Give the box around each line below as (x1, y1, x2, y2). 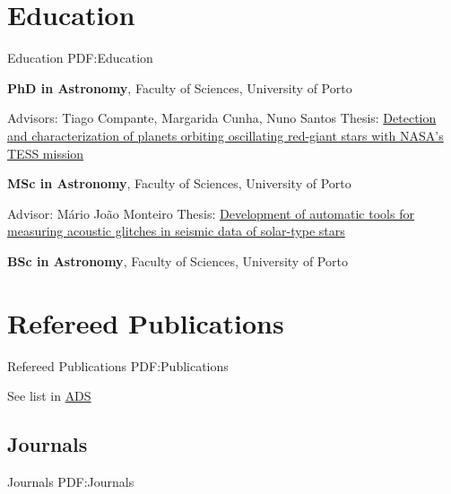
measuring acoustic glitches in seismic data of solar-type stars (7, 221, 345, 240)
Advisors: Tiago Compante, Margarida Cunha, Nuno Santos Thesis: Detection (7, 108, 437, 127)
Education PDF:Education (7, 48, 153, 67)
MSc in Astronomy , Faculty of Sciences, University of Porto (7, 174, 351, 193)
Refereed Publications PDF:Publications (7, 356, 229, 375)
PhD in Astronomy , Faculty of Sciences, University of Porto (7, 78, 352, 97)
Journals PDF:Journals (7, 472, 134, 490)
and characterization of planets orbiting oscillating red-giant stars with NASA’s (7, 126, 444, 144)
